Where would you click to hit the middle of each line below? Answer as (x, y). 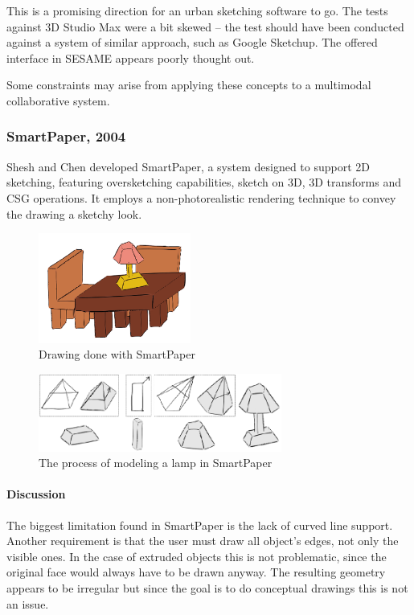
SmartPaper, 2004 (66, 136)
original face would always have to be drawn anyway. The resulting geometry (196, 572)
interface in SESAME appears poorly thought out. (131, 57)
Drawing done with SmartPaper (117, 354)
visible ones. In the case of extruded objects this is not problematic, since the (197, 556)
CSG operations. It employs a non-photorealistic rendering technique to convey (201, 197)
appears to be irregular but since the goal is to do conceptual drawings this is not (207, 587)
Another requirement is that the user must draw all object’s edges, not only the (203, 541)
